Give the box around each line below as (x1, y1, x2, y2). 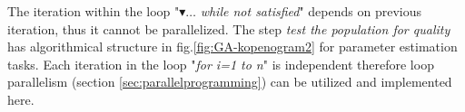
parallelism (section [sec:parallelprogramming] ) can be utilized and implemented (7, 72, 452, 91)
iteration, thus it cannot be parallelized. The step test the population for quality (7, 19, 450, 38)
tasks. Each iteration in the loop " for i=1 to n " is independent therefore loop (7, 54, 434, 73)
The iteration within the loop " (7, 2, 180, 20)
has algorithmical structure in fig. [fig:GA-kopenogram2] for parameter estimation (7, 37, 458, 56)
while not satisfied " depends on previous (200, 2, 421, 20)
